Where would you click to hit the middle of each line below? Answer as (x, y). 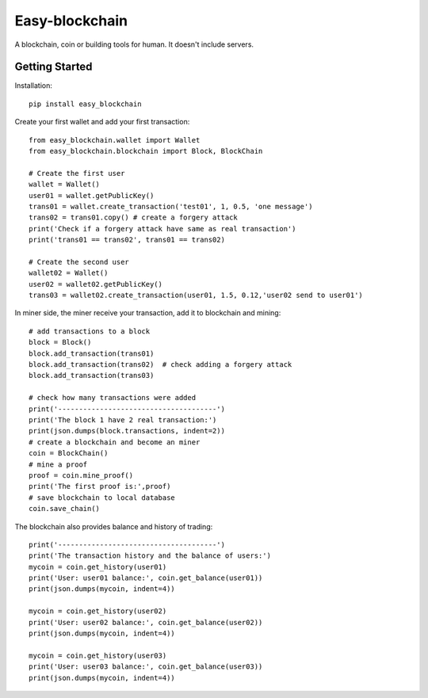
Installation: (34, 86)
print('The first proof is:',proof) (100, 486)
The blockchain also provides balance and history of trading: (114, 526)
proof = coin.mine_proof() (81, 475)
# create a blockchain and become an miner (115, 442)
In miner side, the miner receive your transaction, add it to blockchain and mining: (148, 313)
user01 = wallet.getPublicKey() (92, 195)
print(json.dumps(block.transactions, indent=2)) (127, 431)
